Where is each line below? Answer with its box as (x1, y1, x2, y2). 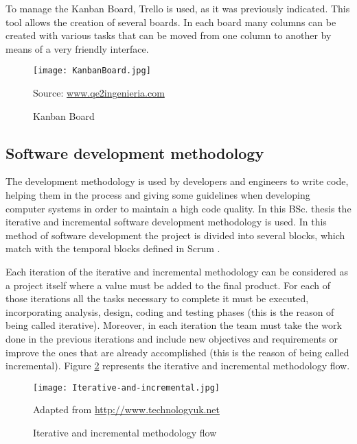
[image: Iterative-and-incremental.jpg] (33, 382, 220, 393)
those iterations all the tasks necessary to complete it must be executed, (5, 291, 309, 306)
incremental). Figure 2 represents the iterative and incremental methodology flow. (5, 358, 350, 373)
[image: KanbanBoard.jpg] (33, 66, 151, 76)
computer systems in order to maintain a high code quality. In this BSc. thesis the (5, 201, 352, 215)
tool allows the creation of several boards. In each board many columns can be (5, 14, 336, 29)
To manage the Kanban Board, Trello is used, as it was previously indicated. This (5, 1, 350, 15)
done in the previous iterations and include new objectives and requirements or (5, 331, 338, 345)
